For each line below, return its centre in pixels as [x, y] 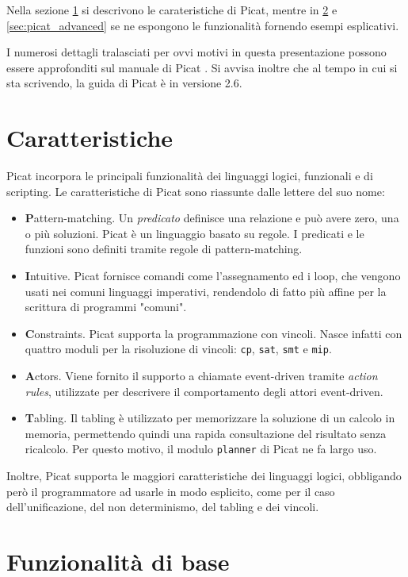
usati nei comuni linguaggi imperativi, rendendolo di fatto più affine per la [206, 291]
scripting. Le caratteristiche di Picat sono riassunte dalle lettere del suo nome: [196, 191]
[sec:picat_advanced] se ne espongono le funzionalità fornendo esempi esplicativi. [203, 25]
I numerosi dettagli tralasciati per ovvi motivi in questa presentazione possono [196, 52]
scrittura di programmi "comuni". [106, 307]
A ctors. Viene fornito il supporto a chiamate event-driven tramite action [201, 376]
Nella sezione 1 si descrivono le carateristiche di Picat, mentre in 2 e [172, 10]
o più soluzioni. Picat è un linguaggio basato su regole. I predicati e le [194, 233]
